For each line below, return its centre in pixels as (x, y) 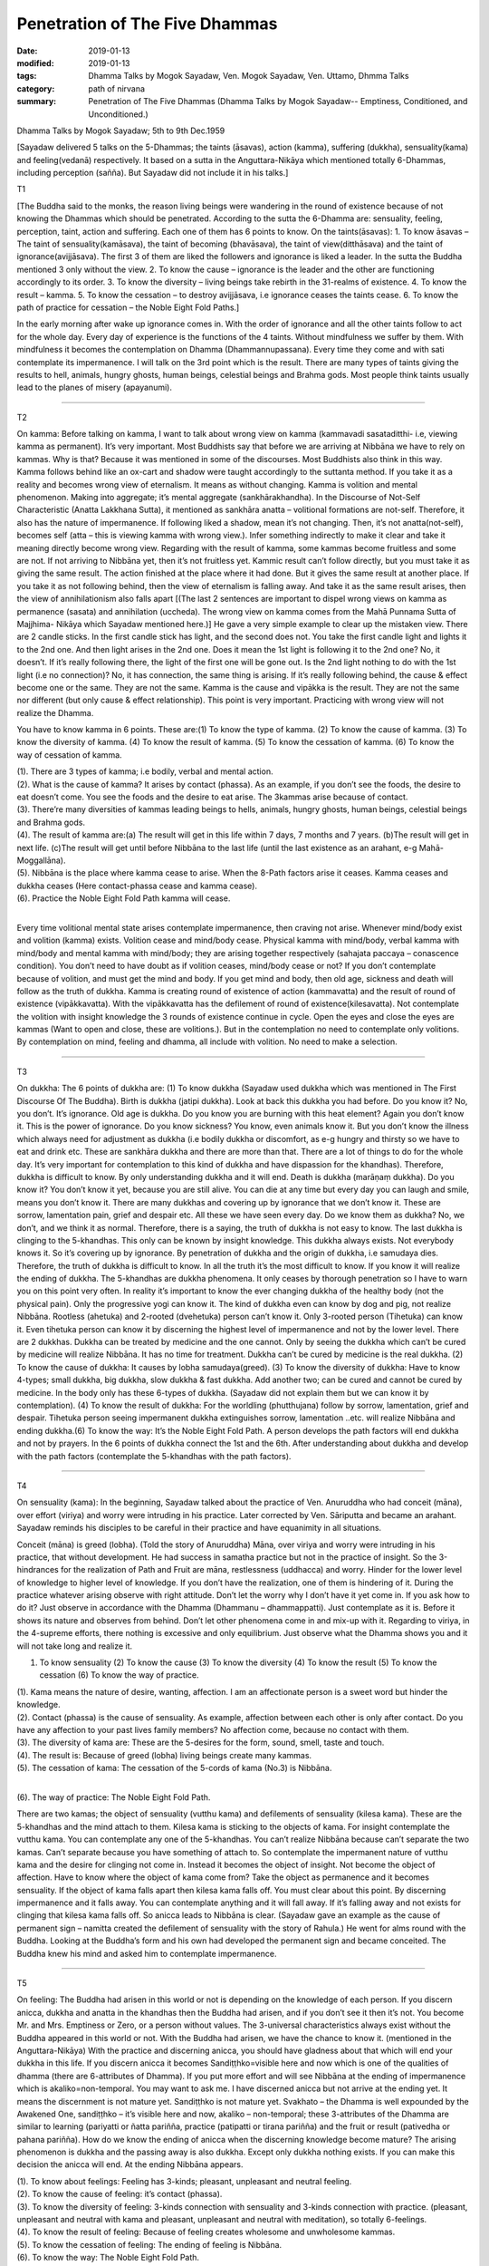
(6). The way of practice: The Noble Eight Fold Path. (114, 1797)
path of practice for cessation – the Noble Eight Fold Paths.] (128, 307)
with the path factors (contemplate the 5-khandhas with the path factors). (154, 1456)
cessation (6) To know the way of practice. (119, 1675)
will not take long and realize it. (75, 1646)
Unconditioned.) (118, 114)
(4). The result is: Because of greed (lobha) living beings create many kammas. (164, 1755)
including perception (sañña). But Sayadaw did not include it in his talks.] (153, 173)
